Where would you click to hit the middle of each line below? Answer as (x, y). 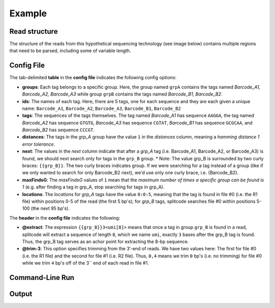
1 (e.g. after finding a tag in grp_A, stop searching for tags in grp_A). (93, 187)
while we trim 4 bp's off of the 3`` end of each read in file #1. (86, 263)
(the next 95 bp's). (50, 208)
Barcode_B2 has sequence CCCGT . (58, 130)
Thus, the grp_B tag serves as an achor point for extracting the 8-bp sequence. (105, 241)
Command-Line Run (42, 278)
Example (28, 13)
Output (21, 294)
